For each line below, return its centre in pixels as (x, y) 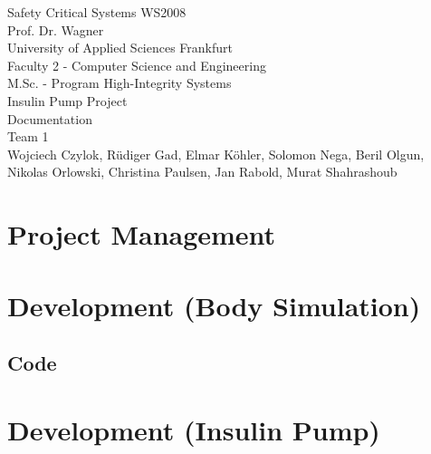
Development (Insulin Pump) (194, 429)
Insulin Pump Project (67, 100)
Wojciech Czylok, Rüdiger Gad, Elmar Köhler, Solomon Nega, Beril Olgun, (216, 154)
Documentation (50, 118)
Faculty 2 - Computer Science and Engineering (137, 65)
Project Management (142, 234)
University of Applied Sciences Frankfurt (120, 48)
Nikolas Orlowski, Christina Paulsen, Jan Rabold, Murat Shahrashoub (202, 172)
